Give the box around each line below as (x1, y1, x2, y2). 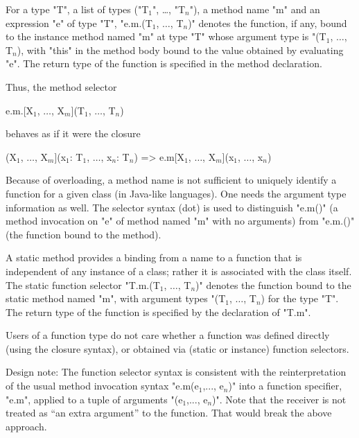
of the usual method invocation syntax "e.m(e (6, 378, 199, 393)
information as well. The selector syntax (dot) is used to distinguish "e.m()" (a (6, 200, 338, 214)
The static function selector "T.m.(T (6, 277, 160, 292)
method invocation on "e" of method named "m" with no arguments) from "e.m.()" (6, 213, 355, 228)
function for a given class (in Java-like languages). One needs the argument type (6, 186, 347, 200)
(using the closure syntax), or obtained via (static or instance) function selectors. (6, 341, 349, 356)
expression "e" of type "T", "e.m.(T (6, 15, 152, 30)
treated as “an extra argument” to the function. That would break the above (6, 405, 332, 420)
